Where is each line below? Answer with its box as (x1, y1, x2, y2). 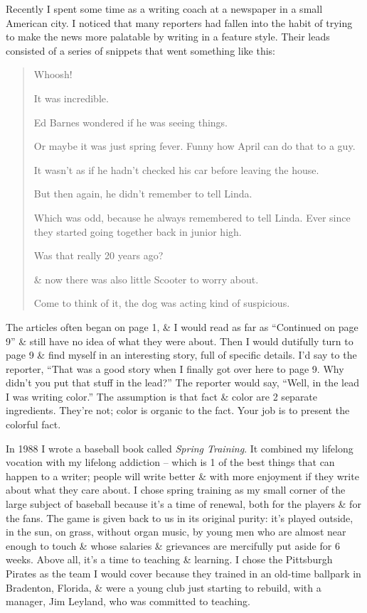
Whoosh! (33, 67, 73, 82)
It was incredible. (33, 90, 109, 105)
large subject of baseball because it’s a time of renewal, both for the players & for (6, 497, 361, 511)
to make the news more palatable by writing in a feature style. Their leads (6, 29, 330, 44)
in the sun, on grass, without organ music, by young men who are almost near (6, 524, 346, 539)
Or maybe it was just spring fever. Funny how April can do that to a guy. (33, 139, 356, 153)
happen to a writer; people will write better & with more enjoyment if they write (6, 468, 359, 483)
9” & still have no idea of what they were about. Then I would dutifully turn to (6, 333, 353, 348)
